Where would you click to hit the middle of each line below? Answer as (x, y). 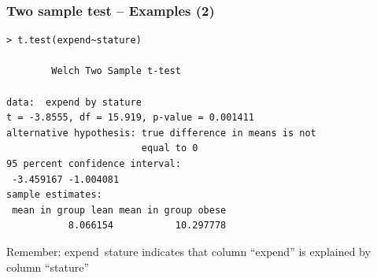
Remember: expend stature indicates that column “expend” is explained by (188, 251)
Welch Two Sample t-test (116, 71)
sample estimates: (54, 195)
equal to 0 (170, 148)
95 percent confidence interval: (94, 163)
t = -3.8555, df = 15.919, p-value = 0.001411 (130, 118)
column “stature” (48, 267)
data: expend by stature (74, 102)
